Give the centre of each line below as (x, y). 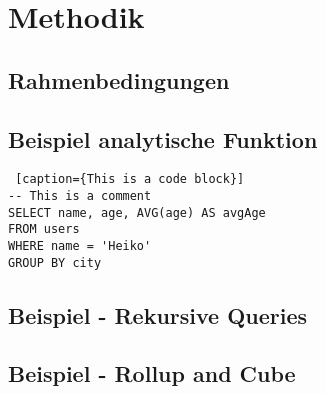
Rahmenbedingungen (119, 79)
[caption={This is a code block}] (130, 179)
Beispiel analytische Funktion (163, 138)
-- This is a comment (80, 196)
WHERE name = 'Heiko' (80, 245)
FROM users (44, 229)
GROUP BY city (55, 262)
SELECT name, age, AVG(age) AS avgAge (137, 212)
